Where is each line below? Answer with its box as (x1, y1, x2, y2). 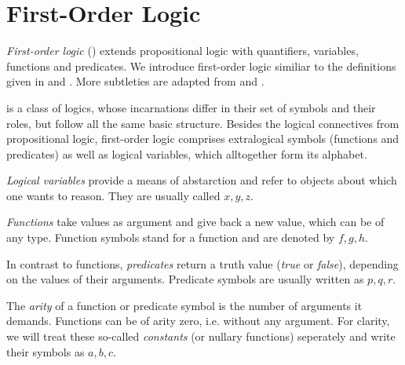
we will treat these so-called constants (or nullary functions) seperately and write (6, 328, 396, 345)
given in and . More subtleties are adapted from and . (6, 73, 265, 89)
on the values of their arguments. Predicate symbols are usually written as (6, 271, 364, 287)
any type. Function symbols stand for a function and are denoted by (6, 229, 335, 246)
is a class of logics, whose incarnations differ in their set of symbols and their (6, 99, 376, 115)
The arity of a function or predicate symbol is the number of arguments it (6, 297, 363, 313)
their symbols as (6, 343, 85, 360)
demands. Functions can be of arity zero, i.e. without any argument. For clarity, (6, 312, 390, 329)
